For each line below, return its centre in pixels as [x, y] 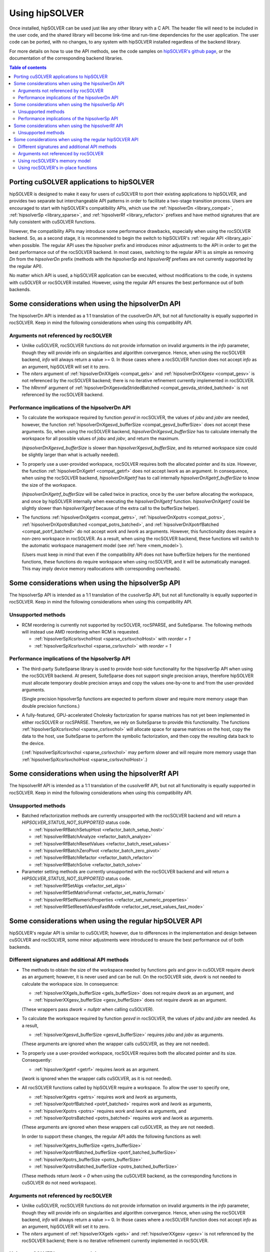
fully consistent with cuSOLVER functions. [52, 222]
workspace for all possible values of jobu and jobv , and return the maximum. [100, 439]
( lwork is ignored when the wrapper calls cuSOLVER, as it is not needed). [97, 1078]
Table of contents [28, 67]
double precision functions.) [51, 706]
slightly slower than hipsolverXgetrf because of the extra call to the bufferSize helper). [111, 508]
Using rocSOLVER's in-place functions [58, 167]
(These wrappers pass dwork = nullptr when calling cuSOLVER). [88, 1009]
